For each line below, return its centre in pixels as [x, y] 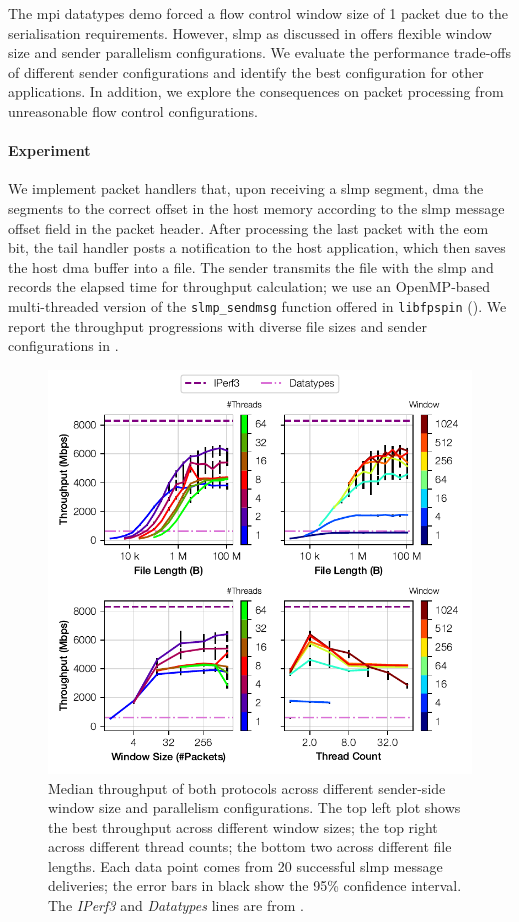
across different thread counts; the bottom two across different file [250, 846]
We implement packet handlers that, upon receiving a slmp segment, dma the [246, 188]
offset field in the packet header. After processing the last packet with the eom [248, 227]
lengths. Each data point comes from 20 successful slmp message [245, 865]
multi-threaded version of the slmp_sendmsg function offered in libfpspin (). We [257, 305]
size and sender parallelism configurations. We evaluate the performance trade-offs [260, 52]
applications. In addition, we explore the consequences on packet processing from [256, 91]
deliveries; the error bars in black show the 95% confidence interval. [255, 885]
